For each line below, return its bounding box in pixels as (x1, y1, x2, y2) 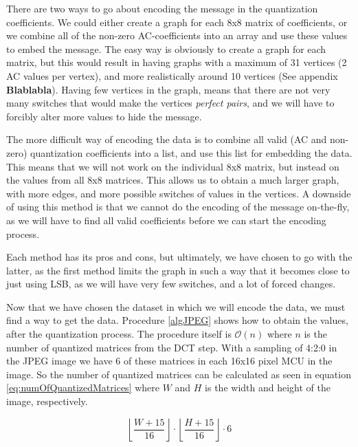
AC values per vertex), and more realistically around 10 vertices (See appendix (6, 68, 338, 83)
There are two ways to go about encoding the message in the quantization (6, 1, 318, 15)
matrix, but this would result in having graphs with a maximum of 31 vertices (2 (6, 55, 347, 69)
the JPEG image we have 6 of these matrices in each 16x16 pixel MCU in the (6, 353, 333, 368)
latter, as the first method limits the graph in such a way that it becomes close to (6, 263, 350, 277)
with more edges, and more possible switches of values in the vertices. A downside (6, 186, 351, 200)
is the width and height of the (205, 380, 331, 395)
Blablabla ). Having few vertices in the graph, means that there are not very (6, 82, 331, 96)
